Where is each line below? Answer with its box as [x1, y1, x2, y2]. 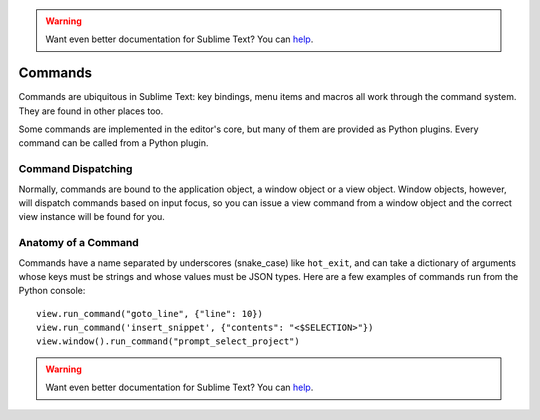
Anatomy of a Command [18, 236, 139, 250]
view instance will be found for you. [18, 211, 165, 223]
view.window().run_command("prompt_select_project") [36, 336, 300, 347]
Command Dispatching [18, 162, 133, 176]
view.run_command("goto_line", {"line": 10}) [36, 308, 264, 319]
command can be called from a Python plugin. [18, 137, 209, 149]
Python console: [18, 285, 86, 297]
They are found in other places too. [18, 105, 164, 117]
